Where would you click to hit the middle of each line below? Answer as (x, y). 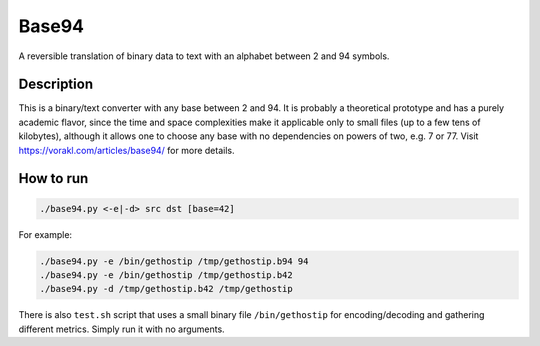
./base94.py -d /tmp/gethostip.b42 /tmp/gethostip (166, 289)
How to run (53, 178)
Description (56, 84)
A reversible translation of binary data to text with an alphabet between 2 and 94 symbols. (204, 56)
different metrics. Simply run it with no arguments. (121, 329)
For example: (45, 234)
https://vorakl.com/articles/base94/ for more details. (126, 150)
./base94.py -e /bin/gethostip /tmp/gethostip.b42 (166, 274)
